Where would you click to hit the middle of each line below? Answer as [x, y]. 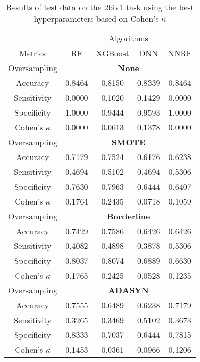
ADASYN [128, 290]
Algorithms [128, 38]
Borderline [129, 216]
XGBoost [113, 53]
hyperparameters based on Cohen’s [96, 19]
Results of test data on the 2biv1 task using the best [100, 7]
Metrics [33, 53]
